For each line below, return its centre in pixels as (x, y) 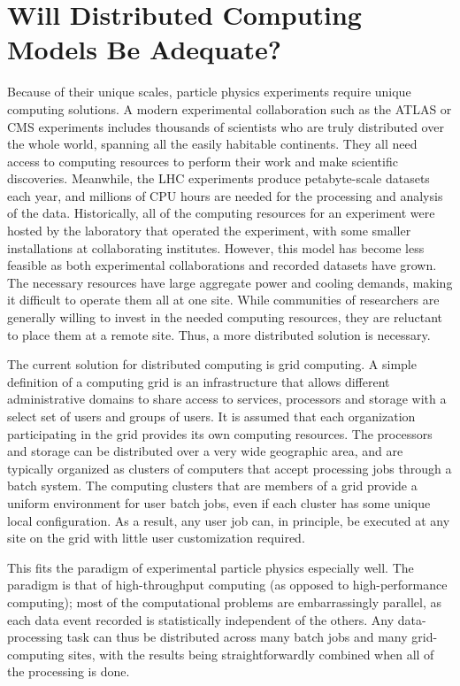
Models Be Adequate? (145, 49)
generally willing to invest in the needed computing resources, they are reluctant (225, 317)
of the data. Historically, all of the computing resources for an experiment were (221, 213)
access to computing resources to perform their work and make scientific (203, 161)
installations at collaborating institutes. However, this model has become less (216, 247)
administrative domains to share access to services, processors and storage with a (227, 399)
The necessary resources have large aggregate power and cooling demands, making (230, 282)
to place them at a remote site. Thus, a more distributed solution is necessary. (219, 334)
